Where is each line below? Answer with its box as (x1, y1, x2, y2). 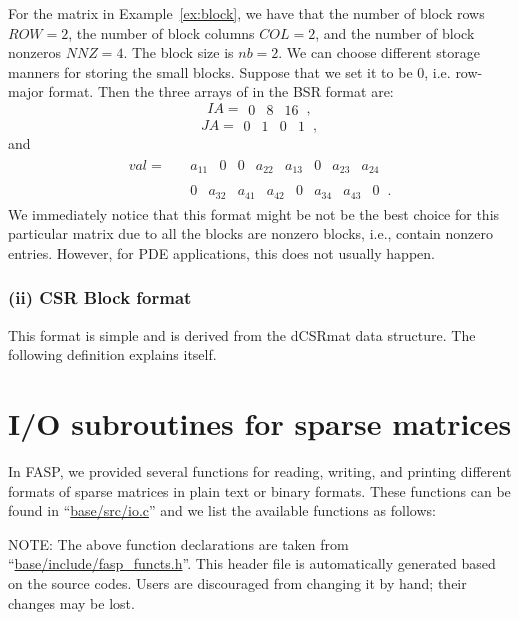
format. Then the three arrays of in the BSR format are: (48, 81, 394, 102)
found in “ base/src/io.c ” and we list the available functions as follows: (8, 500, 436, 521)
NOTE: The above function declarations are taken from (8, 533, 349, 554)
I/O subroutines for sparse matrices (8, 403, 512, 444)
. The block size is (123, 42, 234, 63)
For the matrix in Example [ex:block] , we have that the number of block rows (8, 3, 485, 23)
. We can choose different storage (278, 42, 480, 63)
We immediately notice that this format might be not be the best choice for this (8, 203, 500, 224)
